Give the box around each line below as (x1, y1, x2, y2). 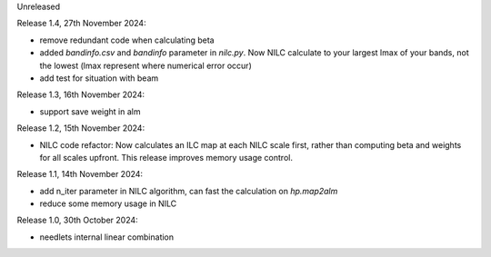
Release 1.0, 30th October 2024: (16, 214, 138, 226)
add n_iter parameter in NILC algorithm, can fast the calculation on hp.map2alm (39, 185, 338, 196)
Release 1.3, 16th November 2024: (16, 89, 145, 100)
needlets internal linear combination (39, 232, 175, 242)
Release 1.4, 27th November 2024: (16, 18, 146, 29)
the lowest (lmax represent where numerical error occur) (39, 60, 252, 71)
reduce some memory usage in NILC (39, 198, 177, 209)
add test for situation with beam (39, 73, 159, 84)
